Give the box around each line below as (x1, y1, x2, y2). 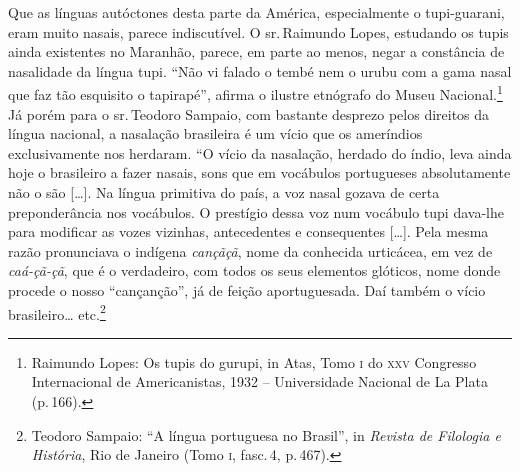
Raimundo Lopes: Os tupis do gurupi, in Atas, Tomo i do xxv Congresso (31, 351, 477, 372)
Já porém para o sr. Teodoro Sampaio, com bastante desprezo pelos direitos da (8, 103, 490, 124)
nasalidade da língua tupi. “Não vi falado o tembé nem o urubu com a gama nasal (8, 60, 512, 81)
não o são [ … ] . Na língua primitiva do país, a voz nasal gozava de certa (8, 182, 440, 202)
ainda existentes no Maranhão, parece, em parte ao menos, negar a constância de (8, 41, 505, 62)
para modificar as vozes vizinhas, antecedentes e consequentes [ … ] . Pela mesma (8, 221, 489, 242)
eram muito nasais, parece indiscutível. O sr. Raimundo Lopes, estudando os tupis (8, 21, 509, 42)
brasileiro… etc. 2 (8, 300, 106, 324)
